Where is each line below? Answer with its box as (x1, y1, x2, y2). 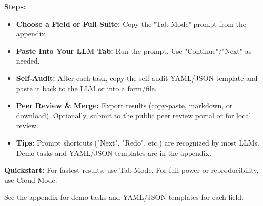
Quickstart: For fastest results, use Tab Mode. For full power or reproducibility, (4, 164, 259, 175)
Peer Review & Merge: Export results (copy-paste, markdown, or (16, 100, 233, 111)
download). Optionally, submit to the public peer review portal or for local (16, 110, 251, 120)
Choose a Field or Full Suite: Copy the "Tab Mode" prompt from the (16, 18, 246, 29)
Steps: (4, 1, 26, 11)
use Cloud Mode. (4, 174, 57, 185)
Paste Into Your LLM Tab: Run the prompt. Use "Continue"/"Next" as (16, 45, 252, 56)
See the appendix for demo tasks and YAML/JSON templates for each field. (4, 192, 244, 202)
